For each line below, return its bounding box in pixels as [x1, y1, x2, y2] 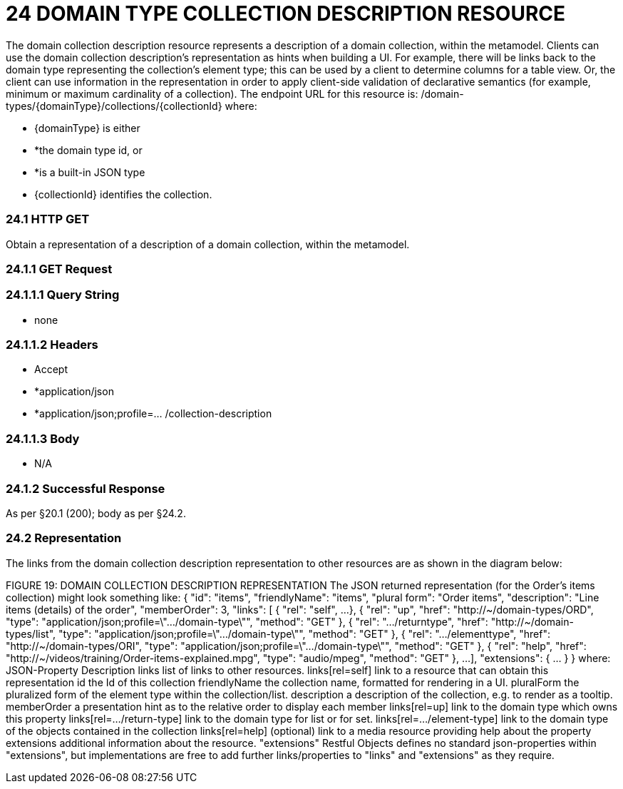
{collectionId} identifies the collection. [34, 188, 212, 200]
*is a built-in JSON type [34, 166, 145, 178]
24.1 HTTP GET [6, 212, 90, 227]
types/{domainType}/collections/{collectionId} [6, 99, 222, 112]
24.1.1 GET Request [6, 261, 113, 276]
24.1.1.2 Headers [6, 337, 98, 352]
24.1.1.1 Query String [6, 287, 120, 302]
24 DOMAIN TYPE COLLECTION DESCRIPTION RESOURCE [6, 1, 566, 26]
